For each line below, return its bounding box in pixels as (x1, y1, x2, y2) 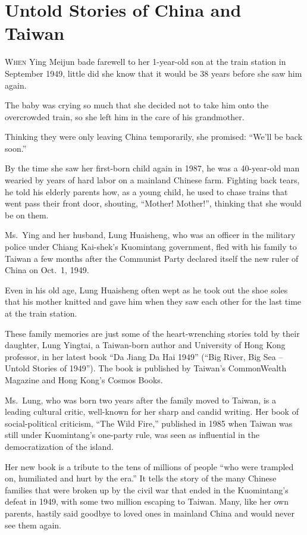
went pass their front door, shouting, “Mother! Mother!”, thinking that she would (5, 197, 302, 209)
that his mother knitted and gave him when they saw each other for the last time (5, 295, 302, 308)
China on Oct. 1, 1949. (5, 264, 89, 276)
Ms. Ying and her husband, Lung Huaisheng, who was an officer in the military (5, 229, 296, 241)
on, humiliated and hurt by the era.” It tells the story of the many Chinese (5, 472, 277, 484)
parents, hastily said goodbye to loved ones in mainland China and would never (5, 506, 295, 519)
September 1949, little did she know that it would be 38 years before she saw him (5, 67, 302, 79)
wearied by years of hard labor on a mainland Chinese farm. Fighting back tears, (5, 174, 300, 186)
